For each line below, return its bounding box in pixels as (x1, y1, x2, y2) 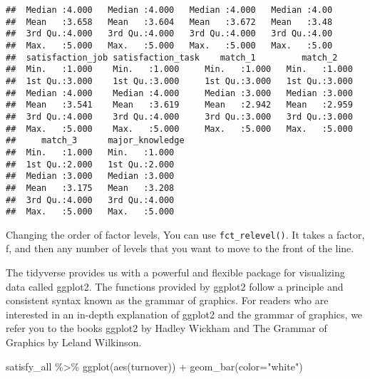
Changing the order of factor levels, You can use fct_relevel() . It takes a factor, (6, 227, 365, 242)
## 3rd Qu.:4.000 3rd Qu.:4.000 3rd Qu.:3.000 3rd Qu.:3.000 (6, 111, 353, 122)
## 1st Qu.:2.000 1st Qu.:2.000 (6, 159, 175, 170)
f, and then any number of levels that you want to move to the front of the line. (6, 241, 354, 256)
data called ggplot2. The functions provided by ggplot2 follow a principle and (6, 279, 344, 294)
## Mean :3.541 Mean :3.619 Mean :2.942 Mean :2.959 (6, 100, 353, 110)
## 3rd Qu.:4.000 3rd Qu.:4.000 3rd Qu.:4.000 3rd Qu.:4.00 (6, 28, 333, 39)
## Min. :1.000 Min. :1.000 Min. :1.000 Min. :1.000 (6, 64, 353, 75)
